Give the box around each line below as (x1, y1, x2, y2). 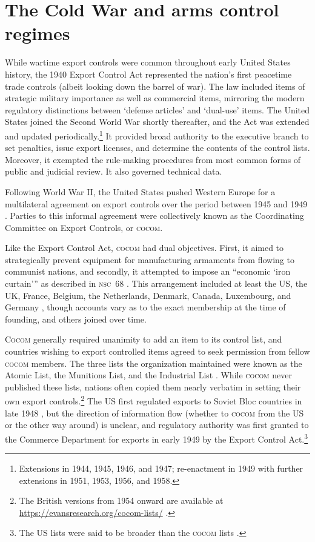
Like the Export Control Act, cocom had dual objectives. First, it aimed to (5, 241, 284, 254)
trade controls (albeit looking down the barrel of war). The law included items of (5, 79, 305, 92)
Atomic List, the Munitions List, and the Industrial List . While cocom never (5, 369, 292, 381)
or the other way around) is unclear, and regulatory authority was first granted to (5, 418, 309, 431)
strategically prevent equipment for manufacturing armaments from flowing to (5, 253, 294, 266)
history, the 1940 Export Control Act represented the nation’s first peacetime (5, 67, 292, 80)
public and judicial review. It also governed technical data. (5, 165, 222, 178)
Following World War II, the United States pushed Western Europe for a (5, 185, 276, 198)
